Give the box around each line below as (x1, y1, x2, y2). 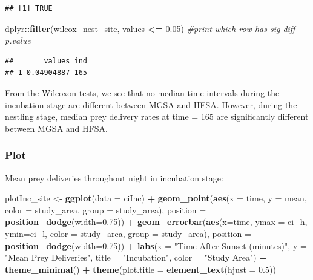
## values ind (5, 56, 88, 65)
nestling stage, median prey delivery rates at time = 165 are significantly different (5, 110, 309, 123)
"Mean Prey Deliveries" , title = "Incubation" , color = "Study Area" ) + (5, 251, 267, 264)
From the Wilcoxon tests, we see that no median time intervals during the (5, 86, 280, 99)
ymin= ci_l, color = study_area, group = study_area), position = (5, 227, 251, 239)
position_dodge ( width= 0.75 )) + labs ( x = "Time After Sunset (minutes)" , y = (5, 239, 307, 252)
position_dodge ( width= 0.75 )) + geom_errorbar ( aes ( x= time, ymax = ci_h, (5, 215, 308, 228)
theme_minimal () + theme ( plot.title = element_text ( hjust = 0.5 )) (5, 262, 276, 275)
